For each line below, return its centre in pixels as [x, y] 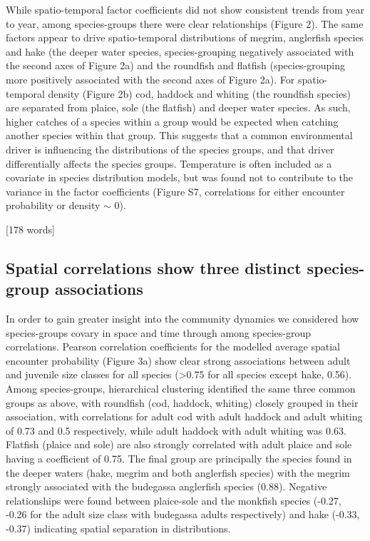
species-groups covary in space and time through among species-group [158, 332]
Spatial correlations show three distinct [154, 267]
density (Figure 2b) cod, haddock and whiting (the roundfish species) [200, 93]
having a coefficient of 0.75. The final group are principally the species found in [179, 459]
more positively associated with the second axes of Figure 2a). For [150, 79]
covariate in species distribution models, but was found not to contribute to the [180, 177]
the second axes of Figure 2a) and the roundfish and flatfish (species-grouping [176, 65]
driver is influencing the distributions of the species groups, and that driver [170, 149]
